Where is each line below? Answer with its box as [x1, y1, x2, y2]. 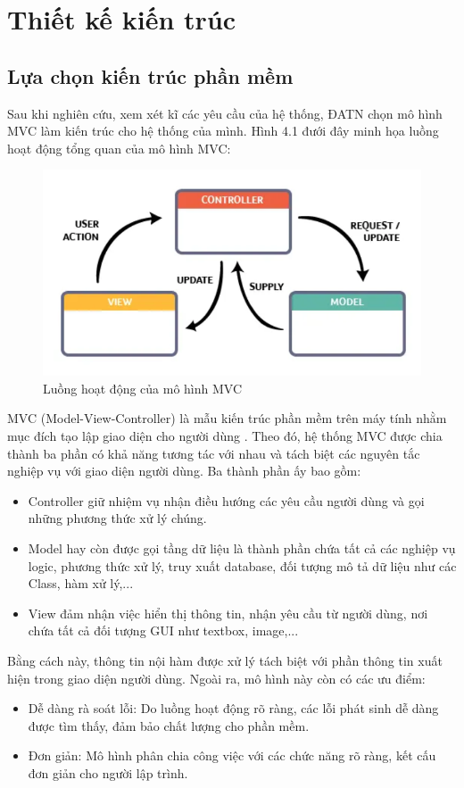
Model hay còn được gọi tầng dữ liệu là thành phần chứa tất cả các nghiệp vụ [28, 539, 456, 558]
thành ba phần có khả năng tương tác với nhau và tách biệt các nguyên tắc [7, 444, 420, 462]
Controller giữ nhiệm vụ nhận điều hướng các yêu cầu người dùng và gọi [28, 491, 425, 510]
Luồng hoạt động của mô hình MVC [43, 378, 243, 397]
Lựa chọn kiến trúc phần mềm [7, 62, 294, 89]
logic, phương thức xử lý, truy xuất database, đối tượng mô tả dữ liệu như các [28, 556, 457, 575]
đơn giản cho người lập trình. [28, 763, 188, 782]
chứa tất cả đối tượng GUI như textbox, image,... [28, 621, 299, 640]
